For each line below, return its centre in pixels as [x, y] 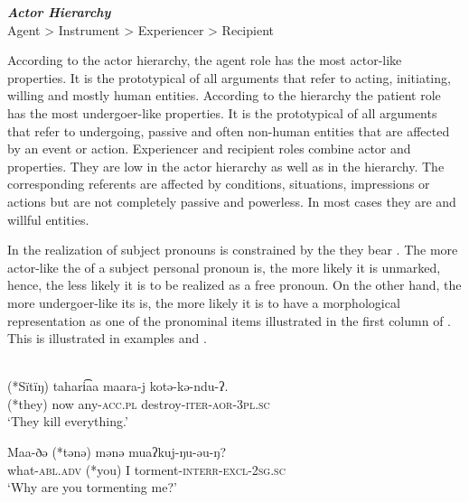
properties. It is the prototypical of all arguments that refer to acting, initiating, [229, 77]
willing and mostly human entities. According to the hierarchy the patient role [224, 95]
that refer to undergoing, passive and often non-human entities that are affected [229, 130]
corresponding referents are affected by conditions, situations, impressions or [219, 184]
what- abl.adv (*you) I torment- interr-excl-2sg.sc [146, 469]
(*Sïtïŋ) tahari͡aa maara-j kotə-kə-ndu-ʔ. [118, 386]
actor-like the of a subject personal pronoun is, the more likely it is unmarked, [224, 267]
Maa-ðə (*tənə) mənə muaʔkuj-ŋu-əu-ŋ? [117, 452]
